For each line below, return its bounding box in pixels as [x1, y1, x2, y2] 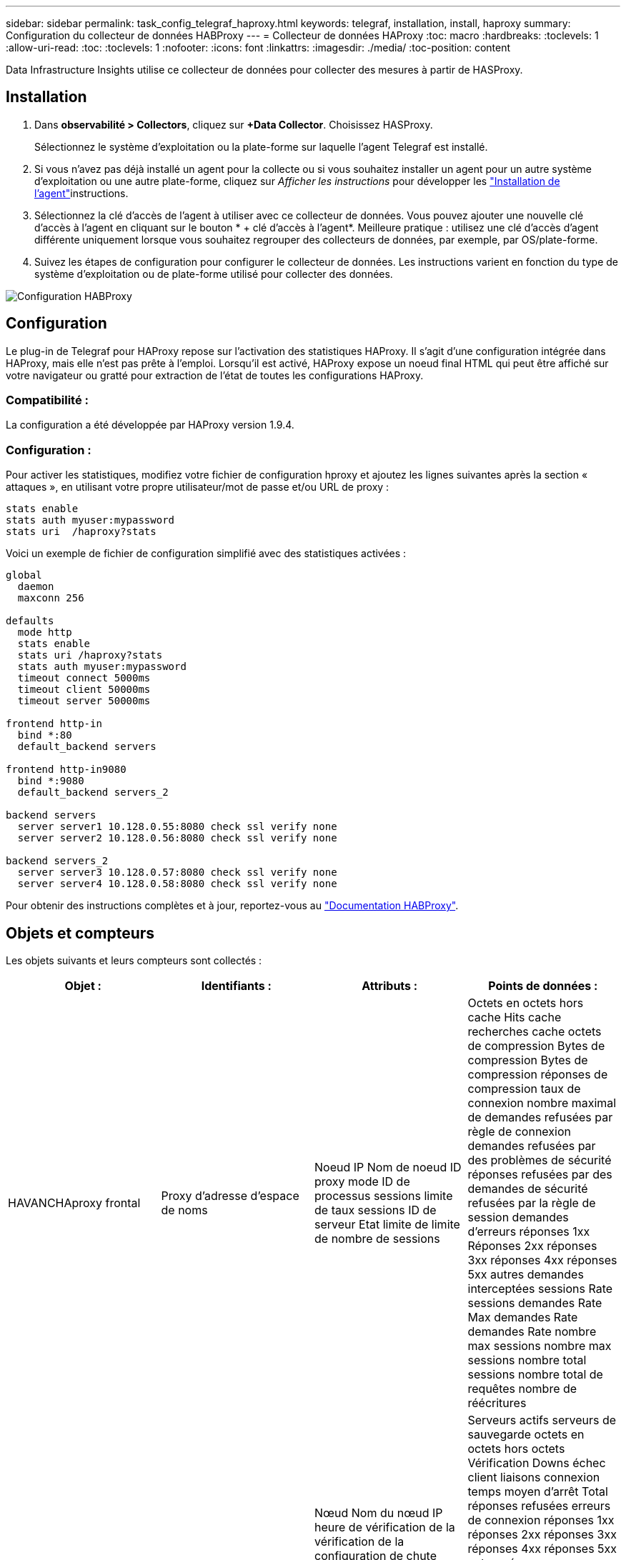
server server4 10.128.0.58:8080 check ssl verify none [17, 878, 337, 890]
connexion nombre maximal [467, 1096, 617, 1111]
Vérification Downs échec [467, 1456, 606, 1471]
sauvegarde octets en [467, 1427, 585, 1442]
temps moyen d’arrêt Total [467, 1484, 608, 1499]
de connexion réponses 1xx [467, 1513, 615, 1528]
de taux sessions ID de [314, 1203, 437, 1218]
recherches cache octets [467, 1024, 602, 1039]
